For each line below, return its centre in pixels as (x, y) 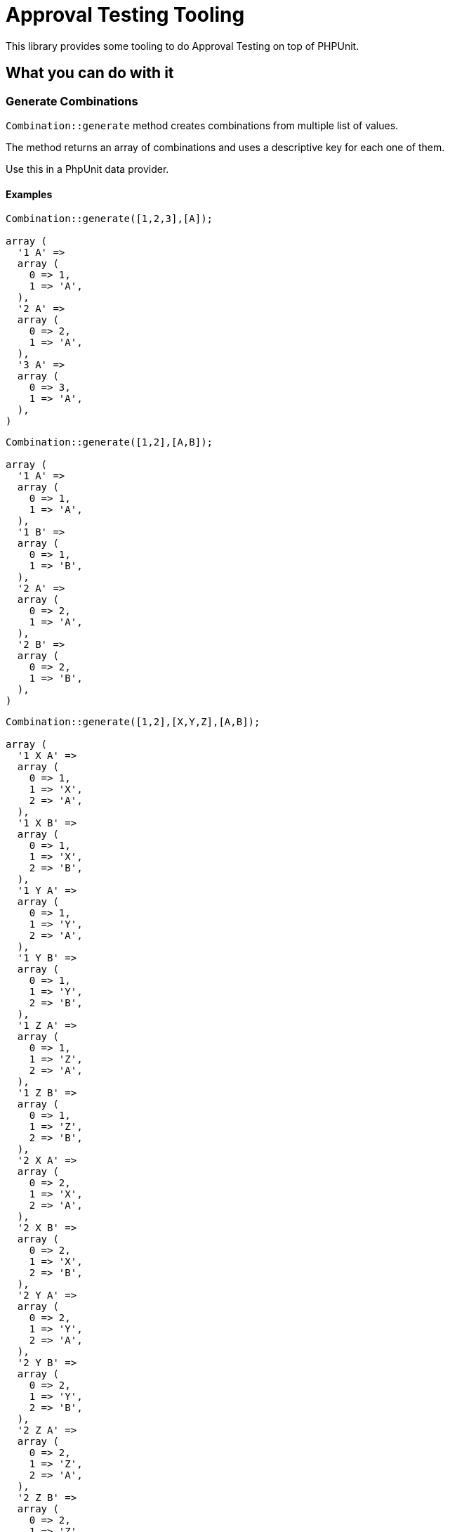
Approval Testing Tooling (125, 15)
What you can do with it (90, 73)
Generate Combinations (72, 101)
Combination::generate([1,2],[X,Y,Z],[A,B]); (133, 722)
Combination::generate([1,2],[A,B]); (110, 442)
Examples (29, 194)
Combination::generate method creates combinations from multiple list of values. (202, 125)
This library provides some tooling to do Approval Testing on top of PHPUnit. (183, 46)
